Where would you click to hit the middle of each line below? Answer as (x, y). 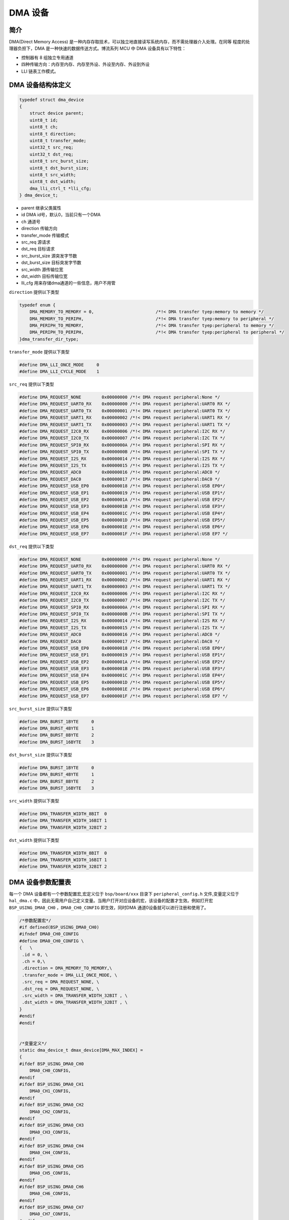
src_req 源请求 (36, 242)
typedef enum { (37, 305)
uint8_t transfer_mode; (58, 141)
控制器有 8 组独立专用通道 (47, 57)
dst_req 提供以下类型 (31, 546)
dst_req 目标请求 (38, 249)
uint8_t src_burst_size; (59, 161)
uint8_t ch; (44, 127)
